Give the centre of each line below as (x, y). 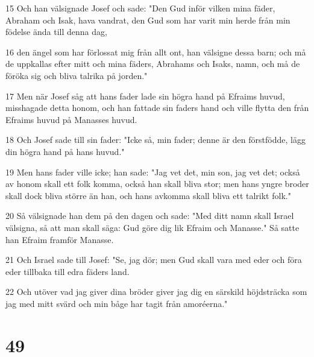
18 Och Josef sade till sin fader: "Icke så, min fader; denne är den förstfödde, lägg (155, 140)
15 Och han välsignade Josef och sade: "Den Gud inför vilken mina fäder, (140, 8)
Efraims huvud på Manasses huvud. (71, 119)
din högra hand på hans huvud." (65, 151)
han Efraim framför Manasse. (60, 239)
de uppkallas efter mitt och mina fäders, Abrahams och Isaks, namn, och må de (153, 64)
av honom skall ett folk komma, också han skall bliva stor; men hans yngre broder (157, 184)
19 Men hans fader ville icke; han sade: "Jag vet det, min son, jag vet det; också (153, 172)
